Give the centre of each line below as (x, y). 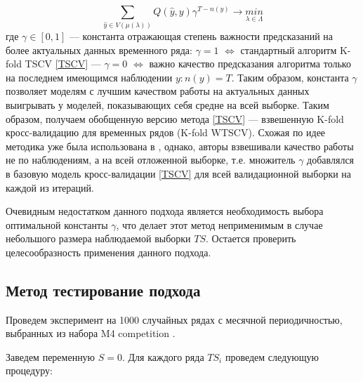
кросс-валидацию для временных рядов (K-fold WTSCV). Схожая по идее (166, 132)
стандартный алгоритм (289, 50)
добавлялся (331, 160)
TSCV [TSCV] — (63, 64)
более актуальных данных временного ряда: (99, 50)
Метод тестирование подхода (103, 290)
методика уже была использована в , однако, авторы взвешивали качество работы (180, 146)
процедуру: (29, 370)
